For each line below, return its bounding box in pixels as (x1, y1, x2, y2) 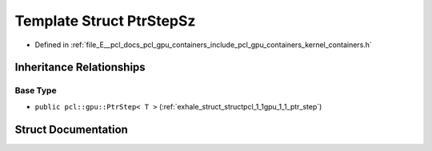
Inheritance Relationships (14, 61, 146, 74)
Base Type (14, 85, 57, 96)
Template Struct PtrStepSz (14, 12, 196, 30)
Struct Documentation (14, 122, 128, 136)
